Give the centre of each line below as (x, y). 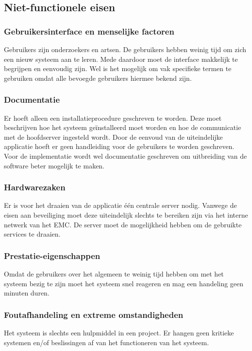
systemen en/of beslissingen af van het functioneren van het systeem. (107, 342)
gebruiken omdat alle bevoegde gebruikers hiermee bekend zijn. (98, 78)
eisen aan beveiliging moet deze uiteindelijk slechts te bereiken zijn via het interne (126, 214)
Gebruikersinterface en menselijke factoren (89, 31)
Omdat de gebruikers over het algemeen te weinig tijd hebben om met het (114, 273)
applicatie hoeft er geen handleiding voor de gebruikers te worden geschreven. (119, 146)
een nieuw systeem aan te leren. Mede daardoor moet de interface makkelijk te (121, 59)
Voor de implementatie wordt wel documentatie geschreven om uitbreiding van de (126, 156)
